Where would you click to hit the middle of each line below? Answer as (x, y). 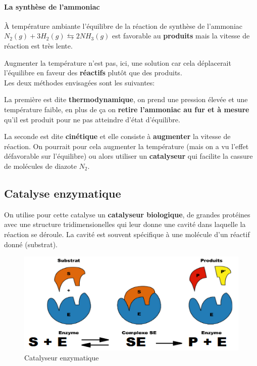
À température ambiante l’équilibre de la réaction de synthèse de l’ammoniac (123, 26)
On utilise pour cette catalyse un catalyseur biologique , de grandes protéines (127, 214)
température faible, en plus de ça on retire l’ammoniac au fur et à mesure (127, 109)
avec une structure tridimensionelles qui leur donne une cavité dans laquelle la (125, 224)
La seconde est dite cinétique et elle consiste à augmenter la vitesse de (117, 136)
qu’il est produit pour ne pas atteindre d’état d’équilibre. (92, 119)
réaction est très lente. (38, 45)
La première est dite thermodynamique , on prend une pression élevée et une (126, 99)
